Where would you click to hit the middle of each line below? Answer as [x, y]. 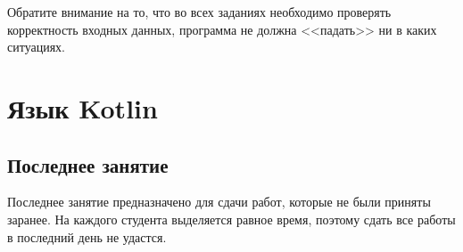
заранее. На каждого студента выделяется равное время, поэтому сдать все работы [231, 219]
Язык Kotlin [83, 107]
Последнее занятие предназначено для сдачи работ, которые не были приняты [219, 202]
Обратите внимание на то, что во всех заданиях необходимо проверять [199, 12]
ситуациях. [36, 47]
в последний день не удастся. [87, 236]
